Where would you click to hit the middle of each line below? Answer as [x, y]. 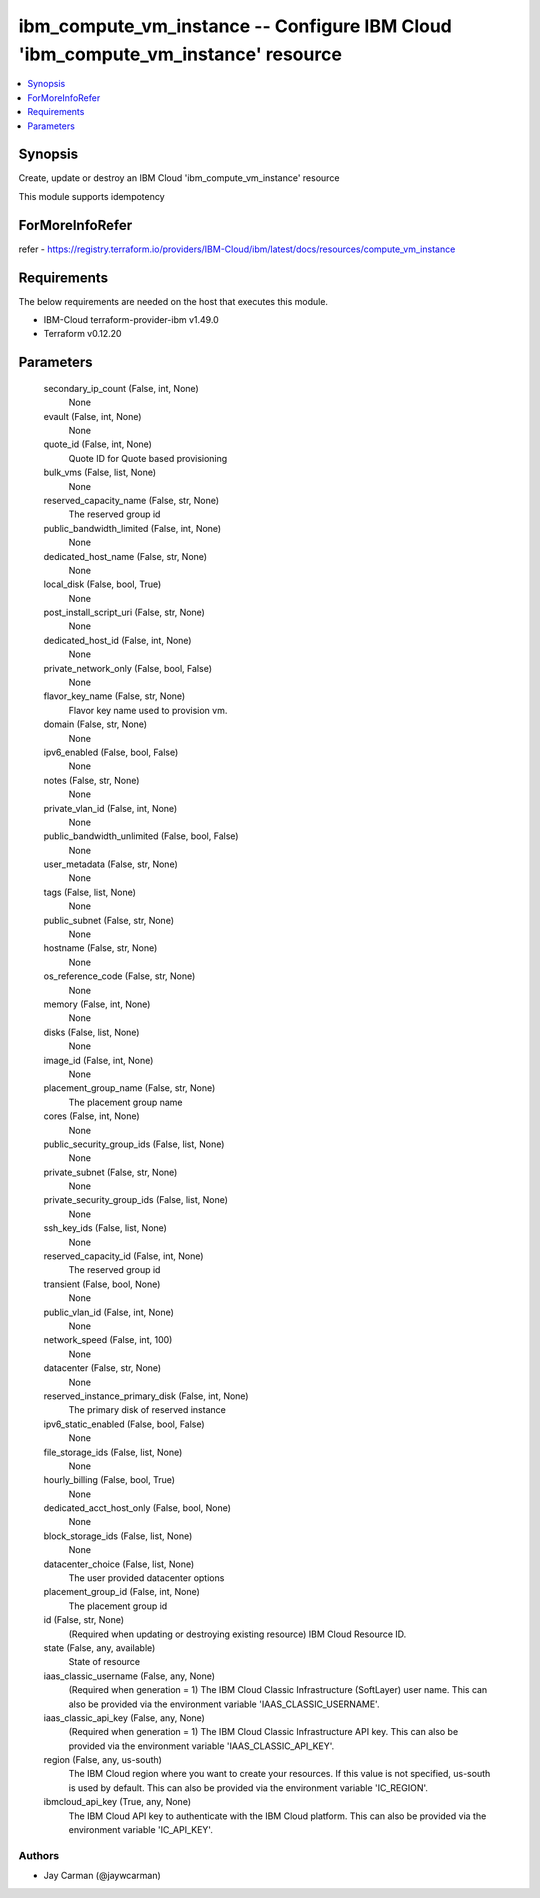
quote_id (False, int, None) [97, 444]
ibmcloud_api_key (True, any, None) [117, 1802]
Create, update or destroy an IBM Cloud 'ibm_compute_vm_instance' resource [179, 178]
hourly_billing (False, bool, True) [109, 1480]
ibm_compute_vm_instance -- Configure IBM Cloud [235, 26]
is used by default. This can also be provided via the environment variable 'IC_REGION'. [248, 1787]
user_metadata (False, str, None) [111, 864]
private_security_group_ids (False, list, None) [136, 1200]
